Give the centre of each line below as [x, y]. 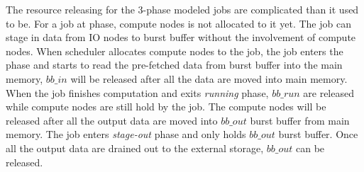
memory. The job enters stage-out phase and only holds [126, 134]
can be [310, 148]
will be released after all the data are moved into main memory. [209, 78]
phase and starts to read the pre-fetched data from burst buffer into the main [174, 65]
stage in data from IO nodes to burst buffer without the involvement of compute [181, 37]
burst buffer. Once [318, 134]
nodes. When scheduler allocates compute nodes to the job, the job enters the [175, 51]
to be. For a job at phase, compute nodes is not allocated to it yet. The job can [178, 23]
